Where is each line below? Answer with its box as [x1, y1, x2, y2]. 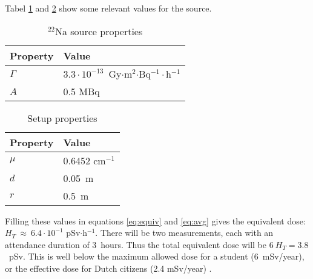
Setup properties [27, 110, 97, 125]
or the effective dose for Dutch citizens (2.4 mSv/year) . [5, 261, 212, 274]
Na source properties [54, 24, 143, 38]
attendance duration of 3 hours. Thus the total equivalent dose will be [5, 238, 266, 250]
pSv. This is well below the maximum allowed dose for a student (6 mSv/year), [8, 250, 305, 263]
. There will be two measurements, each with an [95, 226, 274, 239]
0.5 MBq [63, 84, 100, 98]
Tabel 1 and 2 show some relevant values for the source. [5, 2, 212, 14]
